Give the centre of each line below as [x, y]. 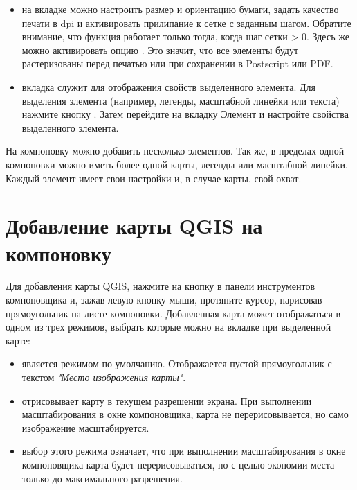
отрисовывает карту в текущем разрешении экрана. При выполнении [167, 400]
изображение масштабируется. [85, 427]
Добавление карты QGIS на [134, 226]
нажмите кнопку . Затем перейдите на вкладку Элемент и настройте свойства [185, 114]
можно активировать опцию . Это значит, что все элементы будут [160, 50]
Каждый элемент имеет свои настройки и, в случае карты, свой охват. [154, 178]
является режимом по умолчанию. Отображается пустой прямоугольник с [177, 364]
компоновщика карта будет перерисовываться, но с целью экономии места [178, 464]
